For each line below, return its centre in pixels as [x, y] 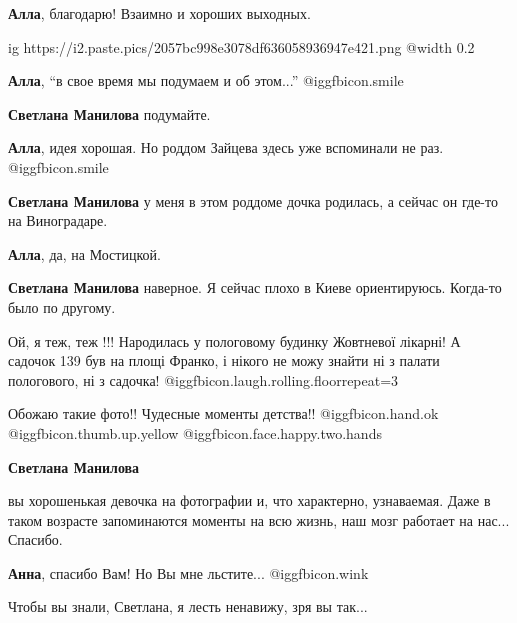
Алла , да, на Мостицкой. [84, 253]
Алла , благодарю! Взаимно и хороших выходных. [159, 13]
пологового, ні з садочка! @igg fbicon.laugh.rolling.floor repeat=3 [203, 379]
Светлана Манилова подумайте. [109, 113]
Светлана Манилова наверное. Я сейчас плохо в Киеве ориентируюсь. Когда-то [255, 287]
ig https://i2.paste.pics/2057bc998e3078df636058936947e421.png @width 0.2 [241, 46]
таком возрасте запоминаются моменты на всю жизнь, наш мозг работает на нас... [259, 519]
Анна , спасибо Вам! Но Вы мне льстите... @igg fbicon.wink [188, 572]
